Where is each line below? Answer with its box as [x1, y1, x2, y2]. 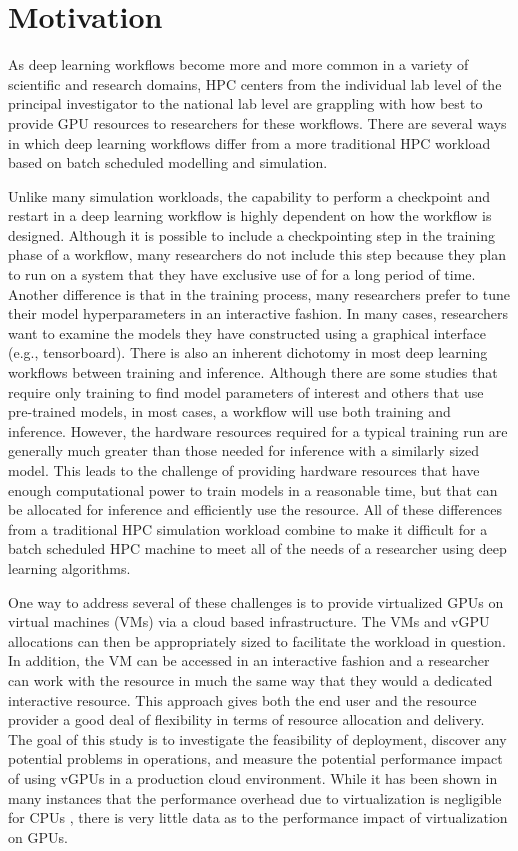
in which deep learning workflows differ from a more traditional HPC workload [8, 132, 491, 153]
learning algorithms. [8, 557, 131, 578]
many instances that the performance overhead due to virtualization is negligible [8, 787, 502, 808]
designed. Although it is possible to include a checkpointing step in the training [8, 224, 495, 245]
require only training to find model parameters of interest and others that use [8, 381, 484, 402]
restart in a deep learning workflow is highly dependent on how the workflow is [8, 205, 492, 226]
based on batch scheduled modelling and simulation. [8, 152, 328, 173]
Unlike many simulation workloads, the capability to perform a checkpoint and [8, 185, 491, 206]
